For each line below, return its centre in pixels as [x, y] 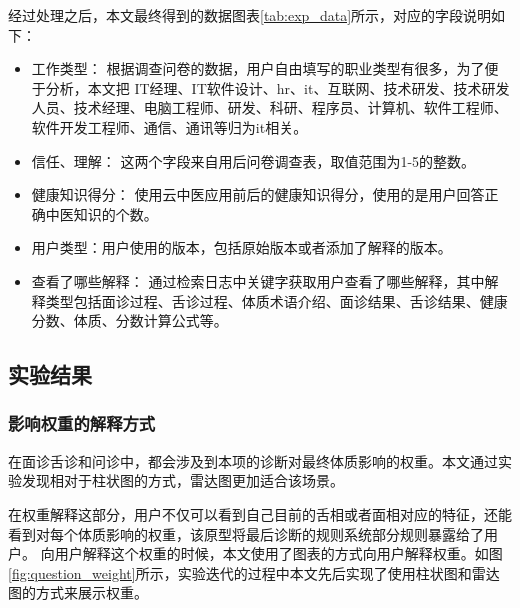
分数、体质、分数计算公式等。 [129, 320]
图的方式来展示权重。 [78, 592]
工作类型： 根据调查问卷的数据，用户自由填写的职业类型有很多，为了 [258, 68]
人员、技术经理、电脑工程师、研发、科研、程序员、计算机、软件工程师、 [269, 107]
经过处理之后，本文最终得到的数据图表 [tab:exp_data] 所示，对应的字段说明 [250, 15]
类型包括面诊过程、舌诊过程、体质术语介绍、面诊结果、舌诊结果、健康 [276, 300]
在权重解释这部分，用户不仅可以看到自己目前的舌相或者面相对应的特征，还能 [260, 513]
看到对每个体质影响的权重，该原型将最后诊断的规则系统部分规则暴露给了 [246, 533]
